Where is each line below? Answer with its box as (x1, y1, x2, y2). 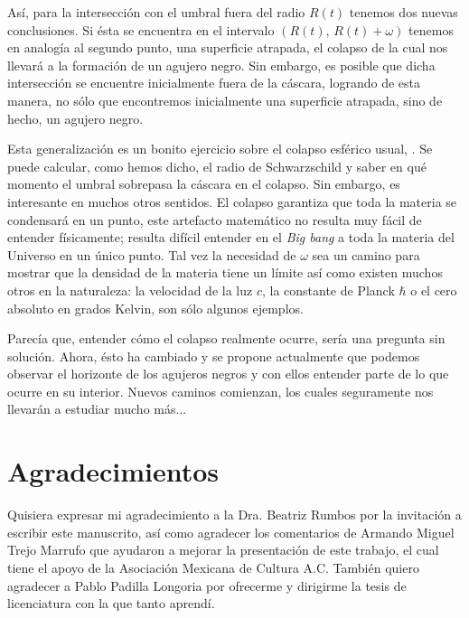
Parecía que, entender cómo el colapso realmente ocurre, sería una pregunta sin (7, 329, 446, 348)
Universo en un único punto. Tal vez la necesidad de (7, 245, 296, 264)
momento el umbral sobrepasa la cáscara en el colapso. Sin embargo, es (7, 174, 400, 193)
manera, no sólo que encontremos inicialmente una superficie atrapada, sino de (7, 90, 443, 109)
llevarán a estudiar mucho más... (7, 399, 187, 418)
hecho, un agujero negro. (7, 108, 144, 127)
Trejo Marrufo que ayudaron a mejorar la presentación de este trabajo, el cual (7, 540, 439, 559)
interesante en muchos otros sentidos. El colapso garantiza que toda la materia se (7, 192, 457, 211)
